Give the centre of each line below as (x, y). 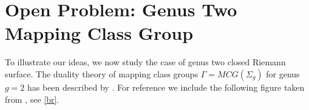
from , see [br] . (32, 99)
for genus (283, 73)
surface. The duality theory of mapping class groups (102, 73)
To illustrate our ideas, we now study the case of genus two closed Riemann (145, 62)
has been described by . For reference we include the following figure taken (166, 87)
